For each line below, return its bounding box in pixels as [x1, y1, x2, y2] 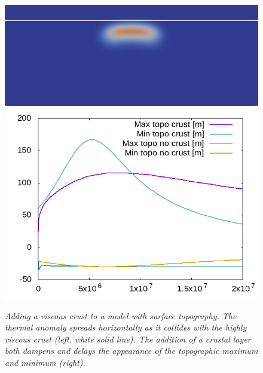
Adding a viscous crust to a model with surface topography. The [5, 309, 237, 322]
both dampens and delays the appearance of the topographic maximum [5, 344, 258, 357]
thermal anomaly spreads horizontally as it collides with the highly [5, 321, 247, 334]
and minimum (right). [5, 356, 85, 368]
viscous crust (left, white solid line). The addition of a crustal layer [5, 332, 251, 345]
